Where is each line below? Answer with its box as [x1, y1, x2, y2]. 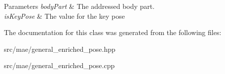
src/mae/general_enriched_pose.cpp [4, 60, 115, 71]
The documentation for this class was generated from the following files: [4, 27, 222, 37]
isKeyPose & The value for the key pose [4, 10, 125, 21]
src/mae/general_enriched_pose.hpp [4, 43, 115, 54]
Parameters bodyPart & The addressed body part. [4, 1, 155, 11]
